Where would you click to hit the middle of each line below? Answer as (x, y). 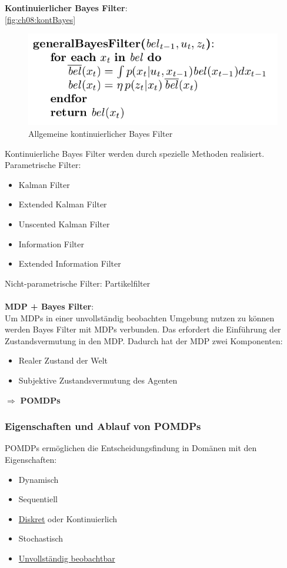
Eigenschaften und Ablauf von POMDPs (103, 426)
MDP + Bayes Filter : (49, 306)
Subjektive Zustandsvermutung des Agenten (98, 380)
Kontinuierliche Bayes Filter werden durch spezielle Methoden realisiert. (135, 153)
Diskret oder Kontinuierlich (68, 518)
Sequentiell (38, 499)
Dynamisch (39, 479)
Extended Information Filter (70, 263)
